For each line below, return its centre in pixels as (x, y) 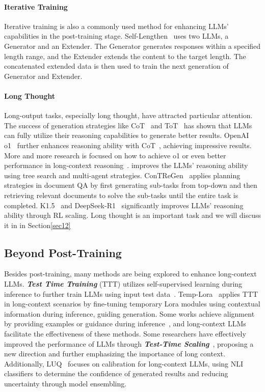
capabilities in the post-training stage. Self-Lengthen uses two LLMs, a (116, 36)
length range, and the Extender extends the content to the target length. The (125, 56)
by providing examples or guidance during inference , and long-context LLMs (125, 324)
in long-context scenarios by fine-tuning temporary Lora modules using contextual (132, 304)
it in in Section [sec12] (37, 225)
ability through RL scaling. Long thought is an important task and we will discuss (132, 215)
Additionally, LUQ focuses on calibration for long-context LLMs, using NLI (124, 363)
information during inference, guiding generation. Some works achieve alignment (129, 313)
